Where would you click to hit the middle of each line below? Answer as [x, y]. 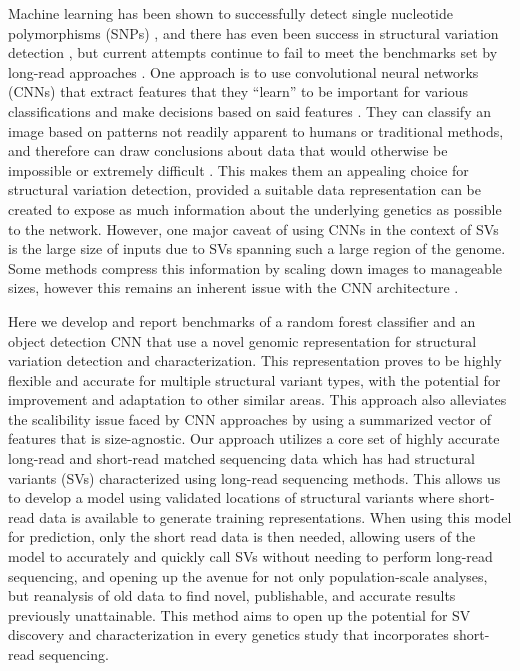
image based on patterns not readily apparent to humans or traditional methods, [256, 130]
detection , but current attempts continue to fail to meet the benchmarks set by [253, 52]
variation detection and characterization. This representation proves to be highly [255, 360]
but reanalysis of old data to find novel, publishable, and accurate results [232, 595]
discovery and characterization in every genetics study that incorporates [228, 634]
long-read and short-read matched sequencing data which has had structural [241, 458]
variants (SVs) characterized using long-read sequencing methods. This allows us [254, 477]
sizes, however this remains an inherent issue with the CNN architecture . [233, 287]
